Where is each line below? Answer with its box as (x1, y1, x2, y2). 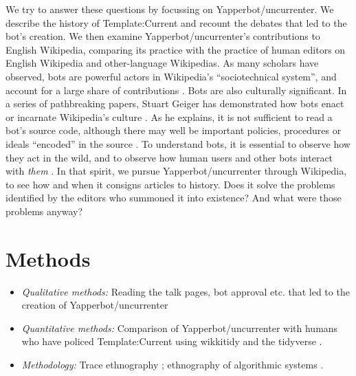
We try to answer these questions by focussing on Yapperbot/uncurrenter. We (5, 2, 334, 16)
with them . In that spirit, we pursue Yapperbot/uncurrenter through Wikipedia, (5, 164, 347, 178)
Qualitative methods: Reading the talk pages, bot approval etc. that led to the (21, 284, 350, 298)
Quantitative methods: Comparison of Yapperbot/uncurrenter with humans (21, 320, 338, 335)
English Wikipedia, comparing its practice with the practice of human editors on (5, 42, 346, 56)
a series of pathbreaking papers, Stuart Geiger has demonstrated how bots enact (5, 96, 344, 111)
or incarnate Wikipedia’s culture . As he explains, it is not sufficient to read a (5, 109, 333, 124)
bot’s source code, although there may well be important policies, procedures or (5, 123, 342, 137)
